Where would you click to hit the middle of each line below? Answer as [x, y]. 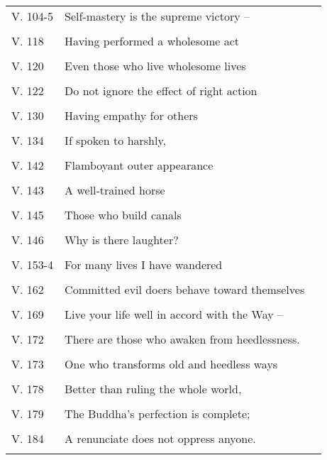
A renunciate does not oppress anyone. [160, 438]
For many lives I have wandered [144, 264]
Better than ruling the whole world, [153, 389]
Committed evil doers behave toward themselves [185, 289]
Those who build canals [123, 215]
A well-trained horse [115, 190]
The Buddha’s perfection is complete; [157, 414]
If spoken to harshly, [116, 140]
